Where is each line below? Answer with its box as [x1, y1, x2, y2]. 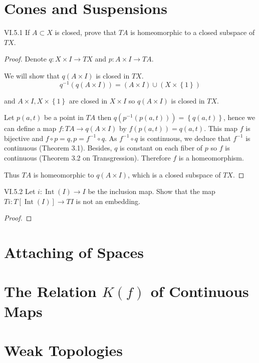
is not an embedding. [76, 195, 140, 206]
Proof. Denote [4, 53, 47, 64]
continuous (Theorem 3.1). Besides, [4, 142, 112, 153]
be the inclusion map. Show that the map [88, 186, 215, 196]
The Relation [4, 281, 97, 301]
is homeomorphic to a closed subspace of [130, 27, 255, 37]
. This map [204, 123, 238, 133]
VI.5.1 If [4, 27, 30, 37]
